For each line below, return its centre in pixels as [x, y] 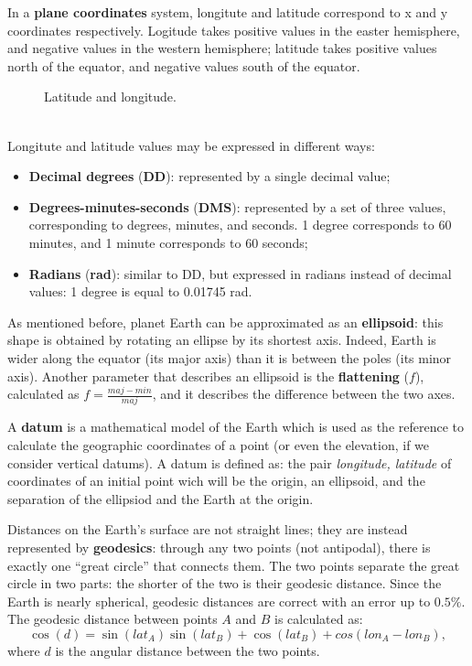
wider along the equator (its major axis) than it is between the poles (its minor [230, 357]
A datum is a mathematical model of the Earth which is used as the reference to [236, 427]
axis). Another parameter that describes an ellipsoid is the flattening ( [209, 376]
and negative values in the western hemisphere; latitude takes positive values [222, 48]
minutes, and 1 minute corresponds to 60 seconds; [168, 242]
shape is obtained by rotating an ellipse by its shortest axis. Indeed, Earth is [222, 340]
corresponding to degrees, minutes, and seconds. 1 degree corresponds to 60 [240, 225]
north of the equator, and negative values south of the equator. [184, 65]
